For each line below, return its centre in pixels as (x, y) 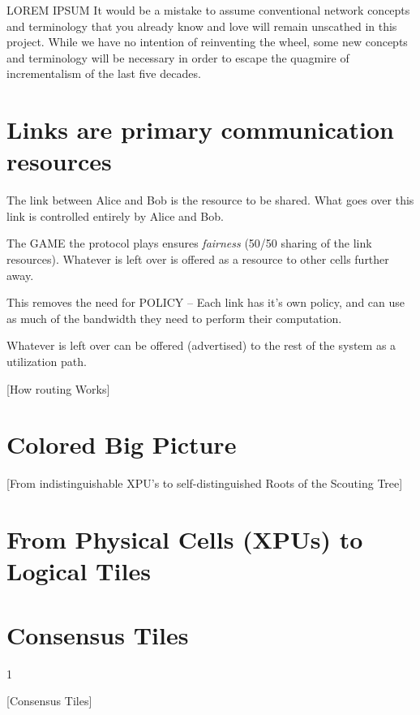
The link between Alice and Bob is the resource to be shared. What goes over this (210, 200)
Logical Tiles (79, 571)
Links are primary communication (200, 129)
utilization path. (47, 362)
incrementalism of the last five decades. (104, 73)
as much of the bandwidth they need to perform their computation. (174, 318)
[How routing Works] (58, 388)
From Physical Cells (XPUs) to (185, 539)
